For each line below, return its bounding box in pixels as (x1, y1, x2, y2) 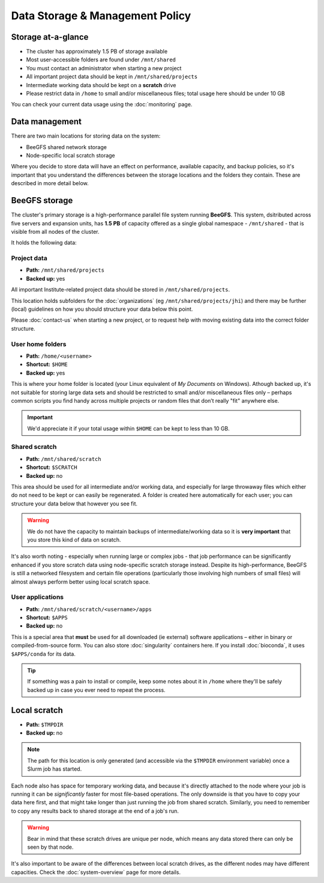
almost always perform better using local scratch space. (11, 578, 150, 585)
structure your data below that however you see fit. (11, 500, 138, 507)
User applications (11, 593, 64, 601)
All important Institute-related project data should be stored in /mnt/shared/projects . (11, 286, 230, 293)
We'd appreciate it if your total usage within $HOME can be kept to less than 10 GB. (27, 424, 230, 432)
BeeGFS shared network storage (26, 143, 107, 150)
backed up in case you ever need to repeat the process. (27, 686, 166, 694)
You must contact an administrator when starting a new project (26, 64, 182, 72)
